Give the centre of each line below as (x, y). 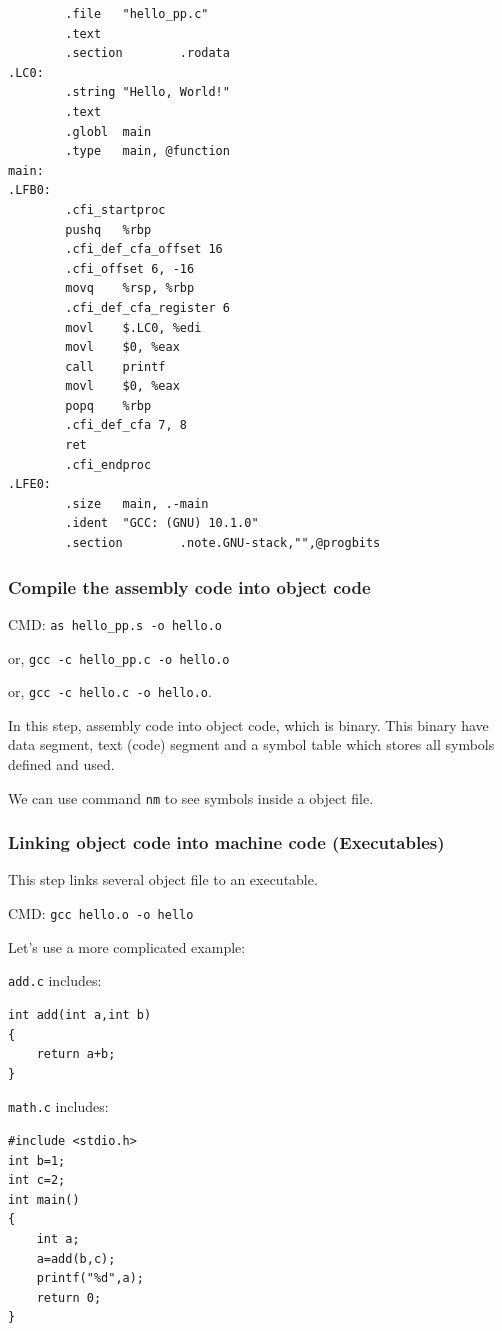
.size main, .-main (137, 503)
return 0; (69, 1297)
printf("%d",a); (90, 1278)
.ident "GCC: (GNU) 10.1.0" (162, 523)
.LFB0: (29, 190)
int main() (44, 1199)
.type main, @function (147, 151)
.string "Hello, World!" (147, 92)
